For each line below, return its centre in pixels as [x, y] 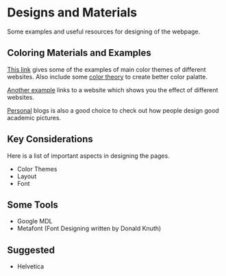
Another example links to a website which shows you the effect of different [113, 89]
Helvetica [30, 266]
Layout [27, 176]
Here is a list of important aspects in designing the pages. [88, 156]
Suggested [31, 250]
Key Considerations [50, 139]
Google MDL [35, 221]
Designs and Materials [72, 13]
